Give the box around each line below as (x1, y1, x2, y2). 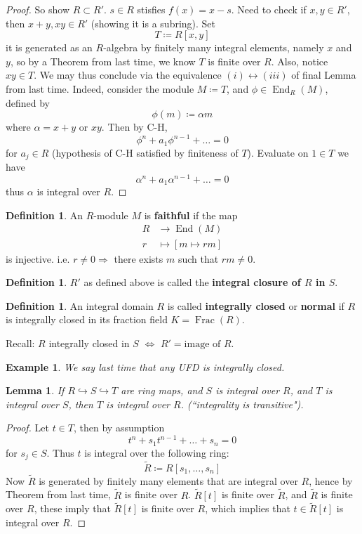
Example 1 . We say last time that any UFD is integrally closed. (6, 359, 285, 374)
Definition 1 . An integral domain (6, 298, 154, 313)
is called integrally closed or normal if (167, 298, 344, 313)
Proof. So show (6, 2, 70, 16)
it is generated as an (6, 40, 93, 55)
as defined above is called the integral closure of (83, 275, 301, 289)
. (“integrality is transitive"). (180, 396, 304, 411)
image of (184, 339, 221, 349)
